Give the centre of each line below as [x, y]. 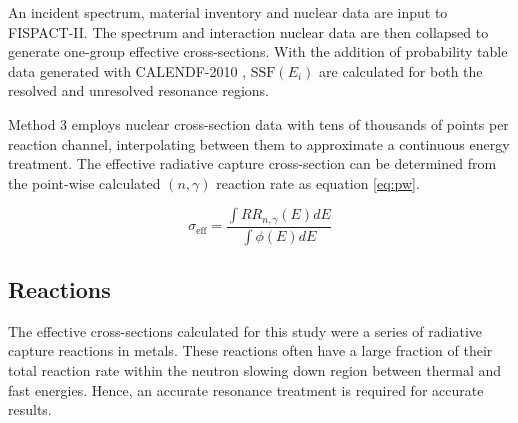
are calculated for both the [401, 70]
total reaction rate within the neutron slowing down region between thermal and [255, 370]
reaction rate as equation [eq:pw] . [318, 182]
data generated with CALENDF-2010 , [127, 70]
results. [30, 409]
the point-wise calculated [84, 182]
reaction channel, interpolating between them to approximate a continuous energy [259, 143]
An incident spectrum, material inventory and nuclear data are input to [228, 12]
